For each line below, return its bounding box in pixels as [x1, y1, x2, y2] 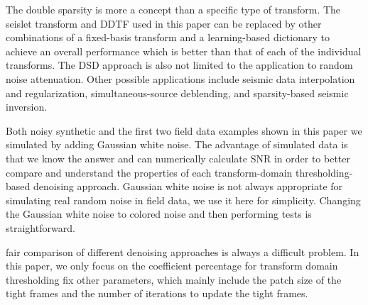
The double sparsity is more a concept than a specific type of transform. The [6, 2, 341, 16]
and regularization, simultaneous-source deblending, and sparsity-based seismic [6, 85, 349, 100]
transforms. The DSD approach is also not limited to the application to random [6, 57, 353, 72]
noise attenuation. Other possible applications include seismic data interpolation [6, 71, 355, 86]
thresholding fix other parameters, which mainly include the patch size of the [6, 272, 342, 287]
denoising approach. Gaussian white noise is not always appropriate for [33, 179, 343, 194]
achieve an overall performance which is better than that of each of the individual [6, 43, 362, 58]
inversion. [6, 99, 48, 114]
